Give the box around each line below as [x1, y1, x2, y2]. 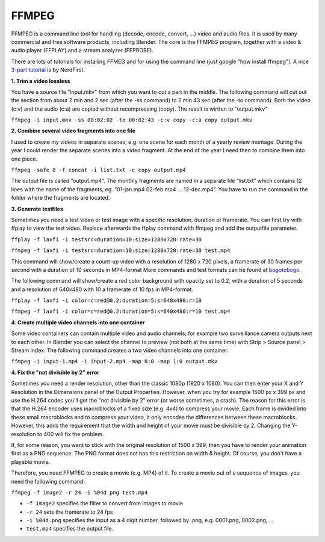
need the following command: [11, 478, 85, 485]
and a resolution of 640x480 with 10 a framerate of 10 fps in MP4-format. [11, 286, 194, 293]
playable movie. [11, 458, 51, 466]
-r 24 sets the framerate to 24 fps [26, 508, 114, 516]
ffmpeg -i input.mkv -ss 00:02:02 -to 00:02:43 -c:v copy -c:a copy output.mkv [11, 117, 253, 123]
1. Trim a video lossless [11, 77, 70, 84]
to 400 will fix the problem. [37, 430, 104, 437]
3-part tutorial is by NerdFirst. [11, 66, 85, 73]
